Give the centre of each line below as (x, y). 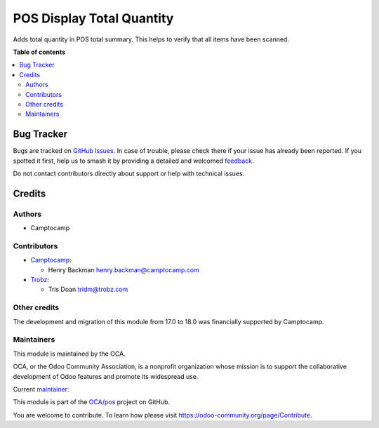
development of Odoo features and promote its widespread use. (106, 376)
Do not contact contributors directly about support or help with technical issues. (129, 173)
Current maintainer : (41, 389)
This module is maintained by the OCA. (69, 354)
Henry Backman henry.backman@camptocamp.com (124, 269)
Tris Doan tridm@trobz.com (88, 289)
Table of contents (39, 52)
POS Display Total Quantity (93, 18)
